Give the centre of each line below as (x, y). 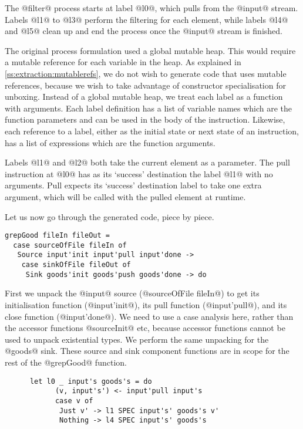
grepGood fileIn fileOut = (57, 236)
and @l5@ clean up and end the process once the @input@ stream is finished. (144, 31)
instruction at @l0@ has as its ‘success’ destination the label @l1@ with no (139, 173)
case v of (74, 401)
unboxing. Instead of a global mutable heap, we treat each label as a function (144, 97)
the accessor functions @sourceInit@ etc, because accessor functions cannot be (145, 328)
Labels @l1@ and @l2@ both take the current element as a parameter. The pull (147, 162)
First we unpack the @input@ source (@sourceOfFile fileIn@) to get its (132, 293)
